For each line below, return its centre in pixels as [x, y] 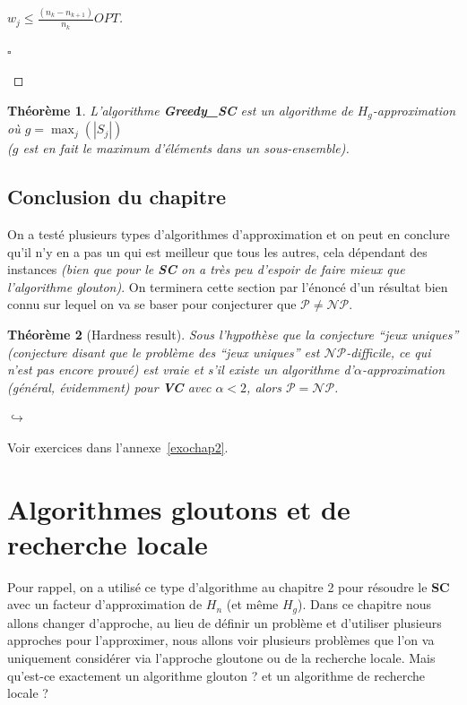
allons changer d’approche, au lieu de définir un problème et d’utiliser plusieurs [225, 622]
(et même [252, 604]
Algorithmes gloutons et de [179, 508]
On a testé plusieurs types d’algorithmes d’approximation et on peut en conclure [229, 233]
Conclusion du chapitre [117, 197]
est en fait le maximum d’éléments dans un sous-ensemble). [186, 148]
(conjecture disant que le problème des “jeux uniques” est [164, 352]
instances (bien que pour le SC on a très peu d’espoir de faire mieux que [206, 269]
